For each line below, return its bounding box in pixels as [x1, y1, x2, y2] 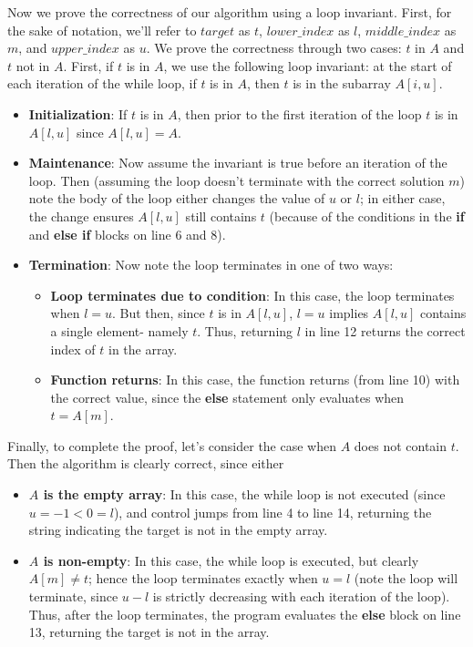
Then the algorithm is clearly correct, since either [7, 454, 284, 473]
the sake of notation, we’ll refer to [7, 20, 197, 39]
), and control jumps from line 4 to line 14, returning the [113, 502, 432, 521]
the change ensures [28, 206, 134, 225]
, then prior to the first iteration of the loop [177, 104, 422, 123]
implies [329, 303, 369, 323]
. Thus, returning [197, 321, 293, 340]
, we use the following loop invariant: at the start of [163, 56, 452, 75]
